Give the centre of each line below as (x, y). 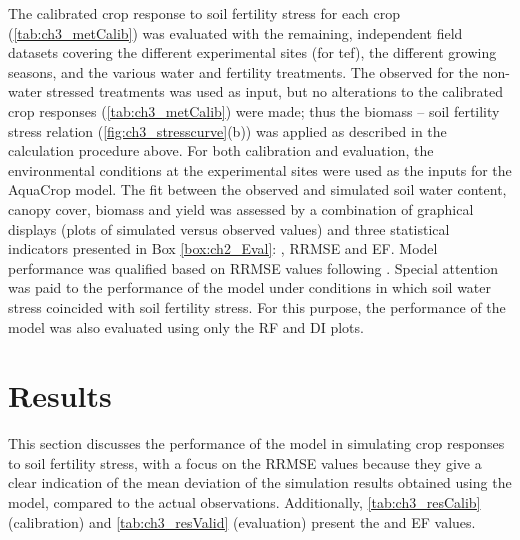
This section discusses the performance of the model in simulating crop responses (256, 443)
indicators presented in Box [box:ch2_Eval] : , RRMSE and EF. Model (223, 248)
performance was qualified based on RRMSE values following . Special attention (253, 267)
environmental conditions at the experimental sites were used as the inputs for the (260, 169)
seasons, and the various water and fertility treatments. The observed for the (243, 71)
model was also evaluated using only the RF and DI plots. (186, 326)
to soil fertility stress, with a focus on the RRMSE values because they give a (245, 462)
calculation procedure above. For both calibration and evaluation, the (221, 150)
